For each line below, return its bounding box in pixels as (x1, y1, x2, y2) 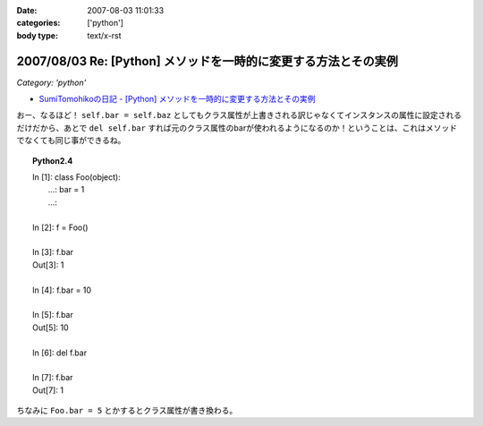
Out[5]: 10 (32, 322, 69, 333)
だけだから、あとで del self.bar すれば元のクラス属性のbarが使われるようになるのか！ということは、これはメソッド (16, 122, 458, 133)
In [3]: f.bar (32, 247, 74, 258)
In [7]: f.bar (32, 372, 73, 383)
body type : (16, 30, 58, 40)
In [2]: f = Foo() (32, 222, 89, 233)
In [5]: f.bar (32, 310, 73, 320)
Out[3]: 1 (32, 260, 64, 270)
